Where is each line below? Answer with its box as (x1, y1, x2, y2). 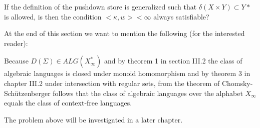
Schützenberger (4, 87, 51, 98)
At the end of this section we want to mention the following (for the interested (4, 28, 245, 38)
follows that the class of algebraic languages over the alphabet (53, 87, 243, 98)
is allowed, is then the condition (4, 11, 102, 21)
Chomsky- (221, 77, 253, 88)
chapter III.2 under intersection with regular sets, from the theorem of (4, 77, 220, 88)
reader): (4, 37, 28, 48)
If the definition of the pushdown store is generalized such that (4, 1, 197, 11)
